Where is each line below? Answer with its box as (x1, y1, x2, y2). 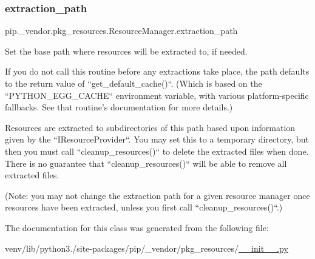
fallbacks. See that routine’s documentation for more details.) (5, 101, 233, 113)
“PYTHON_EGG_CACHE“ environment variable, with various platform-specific (5, 89, 309, 101)
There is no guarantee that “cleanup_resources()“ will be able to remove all (5, 156, 287, 169)
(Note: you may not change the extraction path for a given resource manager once (5, 189, 310, 201)
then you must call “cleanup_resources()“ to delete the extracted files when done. (5, 144, 309, 157)
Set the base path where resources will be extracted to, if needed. (5, 44, 248, 57)
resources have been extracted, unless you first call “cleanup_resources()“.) (5, 201, 283, 214)
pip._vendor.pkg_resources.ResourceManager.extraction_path (5, 24, 238, 37)
